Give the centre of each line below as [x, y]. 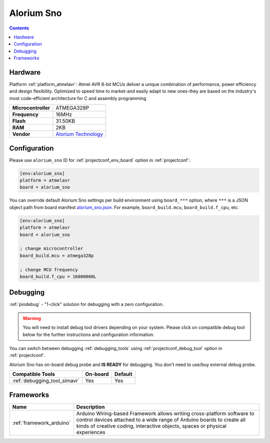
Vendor [21, 134]
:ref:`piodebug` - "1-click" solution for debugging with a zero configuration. [86, 304]
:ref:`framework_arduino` [41, 422]
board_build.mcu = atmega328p [57, 255]
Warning [32, 318]
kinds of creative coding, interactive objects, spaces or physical [151, 426]
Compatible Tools [33, 374]
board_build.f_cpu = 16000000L [58, 276]
